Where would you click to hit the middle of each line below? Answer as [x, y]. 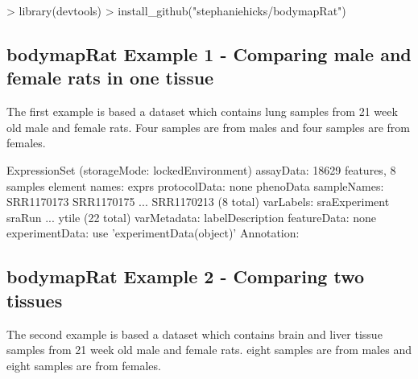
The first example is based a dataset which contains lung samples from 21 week [202, 111]
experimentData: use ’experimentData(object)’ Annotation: [153, 233]
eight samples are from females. [84, 365]
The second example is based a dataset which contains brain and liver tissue [195, 334]
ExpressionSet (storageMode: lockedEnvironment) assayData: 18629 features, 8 [201, 169]
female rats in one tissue [110, 78]
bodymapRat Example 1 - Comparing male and [209, 54]
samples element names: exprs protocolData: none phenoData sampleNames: [195, 185]
